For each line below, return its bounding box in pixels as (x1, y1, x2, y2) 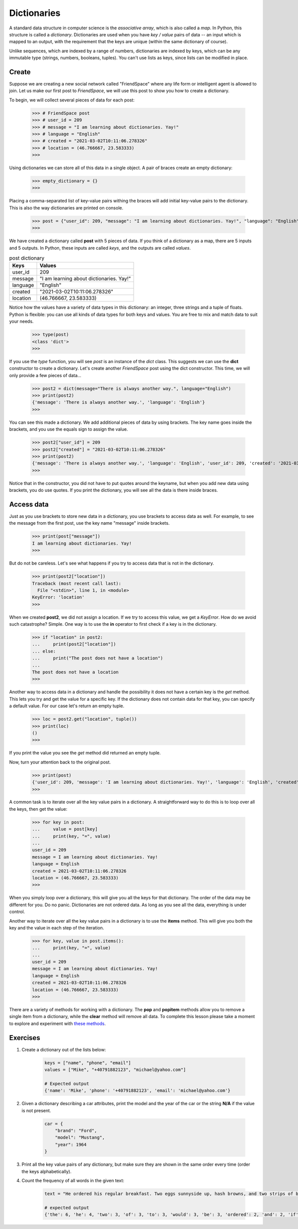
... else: (32, 648, 56, 654)
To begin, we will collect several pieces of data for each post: (9, 97, 135, 103)
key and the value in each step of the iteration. (9, 925, 104, 931)
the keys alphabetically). (21, 1168, 72, 1174)
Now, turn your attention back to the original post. (9, 759, 111, 765)
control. (9, 909, 25, 915)
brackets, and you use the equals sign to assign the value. (9, 426, 128, 432)
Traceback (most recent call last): (32, 580, 122, 586)
